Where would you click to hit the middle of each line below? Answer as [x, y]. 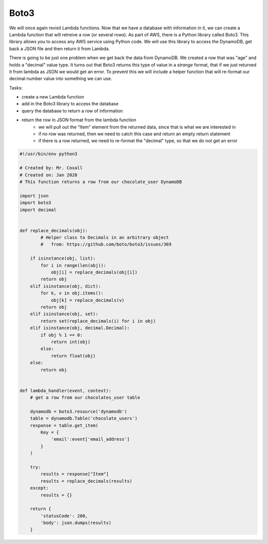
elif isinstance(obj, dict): [66, 286]
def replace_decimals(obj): [54, 230]
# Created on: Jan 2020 [49, 175]
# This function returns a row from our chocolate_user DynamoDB [101, 182]
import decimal [38, 210]
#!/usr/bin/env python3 [49, 154]
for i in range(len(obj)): [73, 265]
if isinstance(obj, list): [63, 258]
